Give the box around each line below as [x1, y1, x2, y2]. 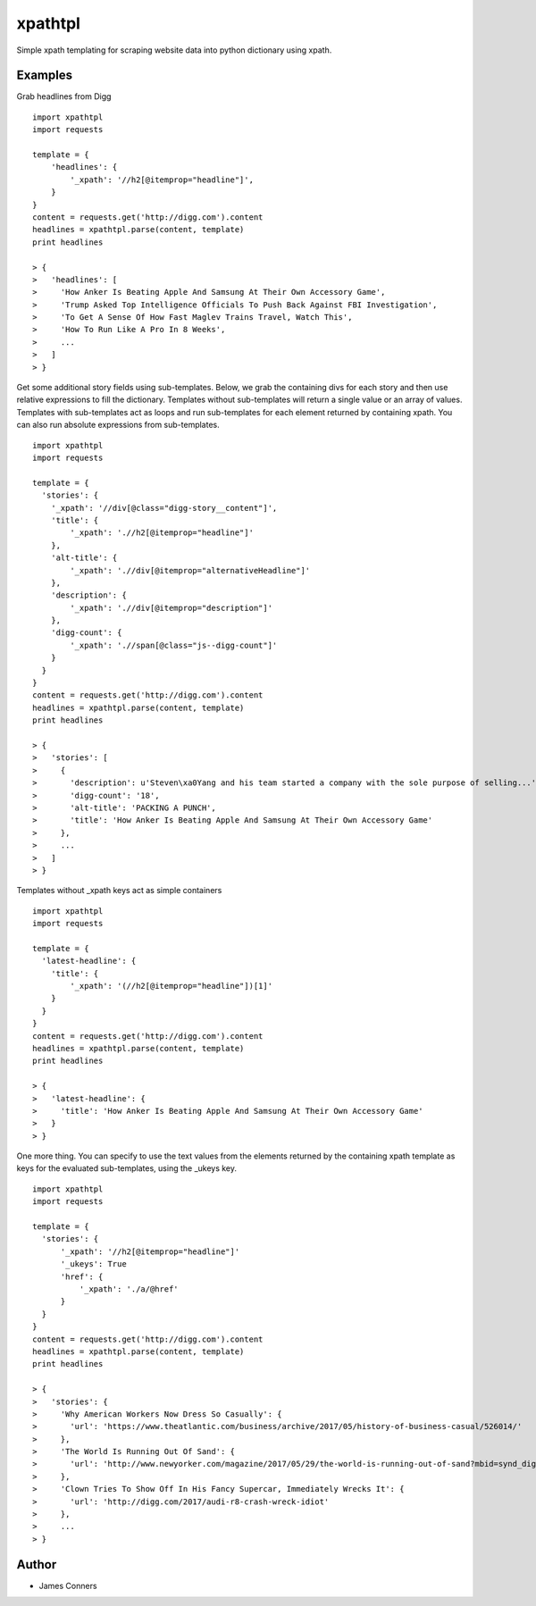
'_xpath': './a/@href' [79, 1284, 179, 1294]
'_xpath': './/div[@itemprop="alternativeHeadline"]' [70, 565, 311, 575]
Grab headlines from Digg [16, 91, 112, 102]
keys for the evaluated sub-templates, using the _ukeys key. [16, 1163, 237, 1174]
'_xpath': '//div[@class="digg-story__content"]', [50, 503, 278, 513]
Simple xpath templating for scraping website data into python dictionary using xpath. [16, 45, 332, 55]
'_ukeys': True [60, 1259, 127, 1269]
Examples [16, 68, 73, 83]
